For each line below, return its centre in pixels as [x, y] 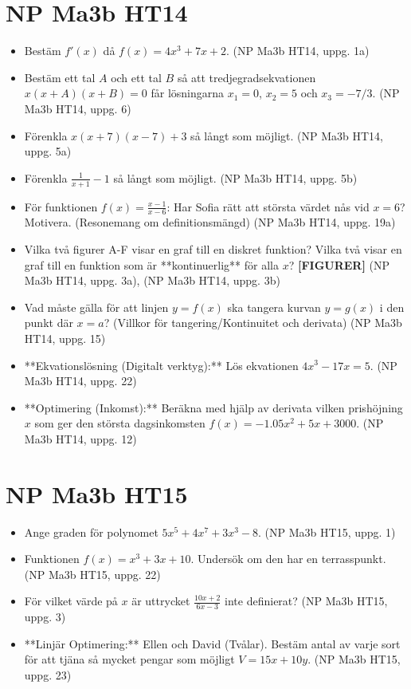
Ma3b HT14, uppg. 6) [78, 108]
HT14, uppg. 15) [65, 338]
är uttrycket [161, 601]
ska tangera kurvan [274, 307]
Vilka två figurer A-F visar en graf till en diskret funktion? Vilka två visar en [213, 248]
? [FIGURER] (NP [339, 264]
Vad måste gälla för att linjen [96, 307]
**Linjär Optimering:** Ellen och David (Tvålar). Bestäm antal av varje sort [212, 643]
